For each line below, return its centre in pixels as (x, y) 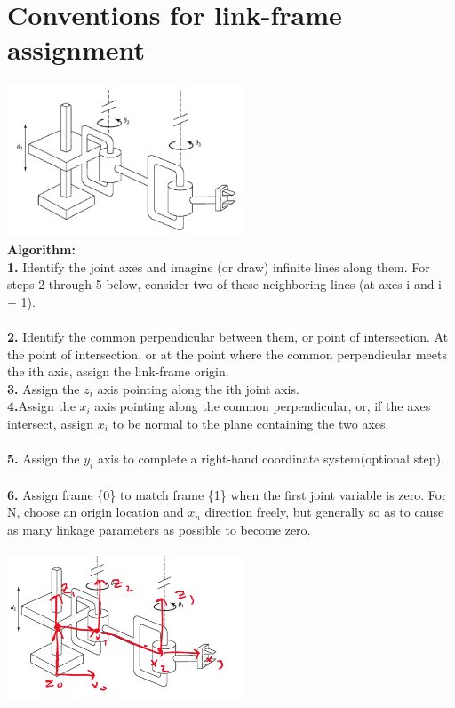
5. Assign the (44, 459)
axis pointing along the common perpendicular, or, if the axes (263, 406)
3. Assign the (44, 388)
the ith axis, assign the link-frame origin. (118, 371)
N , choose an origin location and (96, 512)
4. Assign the (41, 406)
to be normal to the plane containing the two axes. (251, 423)
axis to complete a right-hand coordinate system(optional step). (271, 459)
